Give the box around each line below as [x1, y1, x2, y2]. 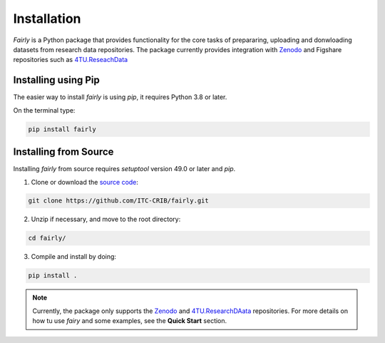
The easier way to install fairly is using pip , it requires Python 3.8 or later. [13, 93, 227, 101]
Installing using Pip [13, 74, 100, 86]
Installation [13, 11, 81, 26]
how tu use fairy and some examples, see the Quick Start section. [32, 317, 227, 325]
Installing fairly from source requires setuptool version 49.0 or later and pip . [13, 165, 236, 173]
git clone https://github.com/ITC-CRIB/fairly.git [28, 197, 210, 205]
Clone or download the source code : [31, 178, 139, 186]
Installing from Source [13, 146, 114, 158]
